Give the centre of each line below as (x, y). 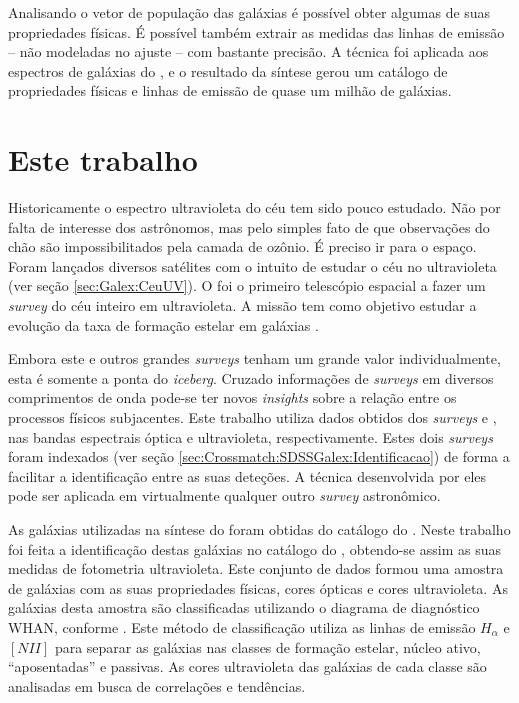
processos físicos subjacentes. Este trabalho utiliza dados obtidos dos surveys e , (252, 417)
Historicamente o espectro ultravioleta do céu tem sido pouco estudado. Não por (254, 207)
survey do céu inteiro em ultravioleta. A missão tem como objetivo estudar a (242, 305)
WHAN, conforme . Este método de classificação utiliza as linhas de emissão (242, 626)
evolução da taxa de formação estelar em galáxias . (163, 324)
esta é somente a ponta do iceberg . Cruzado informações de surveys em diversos (251, 377)
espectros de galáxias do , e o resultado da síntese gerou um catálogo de (228, 70)
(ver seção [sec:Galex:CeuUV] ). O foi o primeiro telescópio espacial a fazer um (247, 285)
